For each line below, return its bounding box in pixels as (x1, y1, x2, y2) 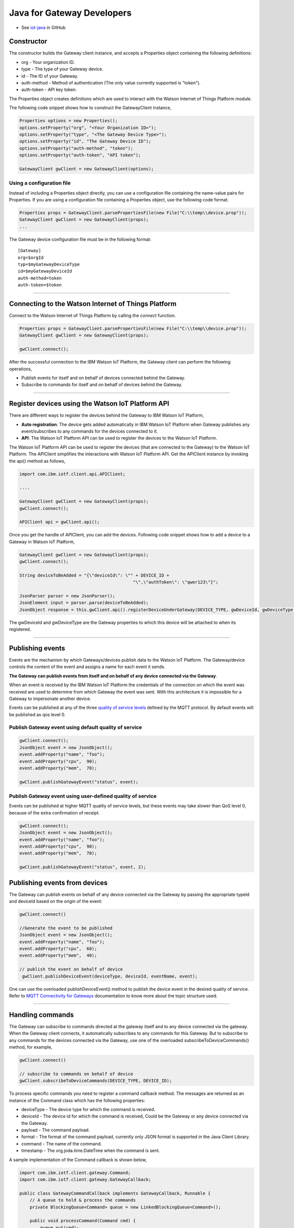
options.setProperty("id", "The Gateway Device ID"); (19, 139, 151, 144)
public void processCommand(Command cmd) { (29, 1218, 136, 1224)
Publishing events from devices (9, 878, 108, 887)
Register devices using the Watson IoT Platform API (9, 399, 170, 408)
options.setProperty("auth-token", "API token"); (19, 152, 141, 158)
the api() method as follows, (9, 458, 66, 464)
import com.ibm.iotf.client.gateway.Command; (19, 1170, 131, 1175)
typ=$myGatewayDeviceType (18, 261, 80, 267)
